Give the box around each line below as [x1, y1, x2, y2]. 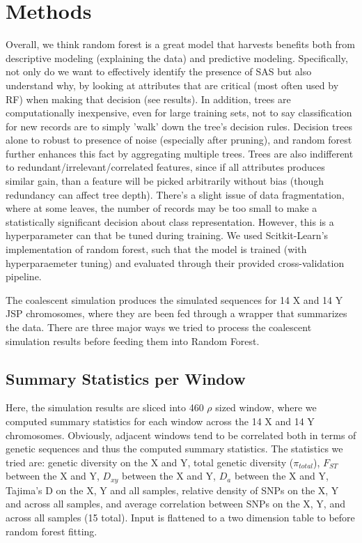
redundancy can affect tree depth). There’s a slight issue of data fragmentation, [6, 187, 345, 201]
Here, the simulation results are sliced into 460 [6, 400, 204, 415]
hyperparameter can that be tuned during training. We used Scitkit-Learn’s [6, 228, 329, 243]
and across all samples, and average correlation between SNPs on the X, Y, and [6, 496, 345, 511]
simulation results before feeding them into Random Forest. [6, 333, 260, 348]
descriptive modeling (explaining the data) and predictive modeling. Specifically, [6, 50, 348, 65]
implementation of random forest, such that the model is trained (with [6, 242, 307, 257]
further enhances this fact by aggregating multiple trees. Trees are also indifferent [6, 146, 354, 160]
